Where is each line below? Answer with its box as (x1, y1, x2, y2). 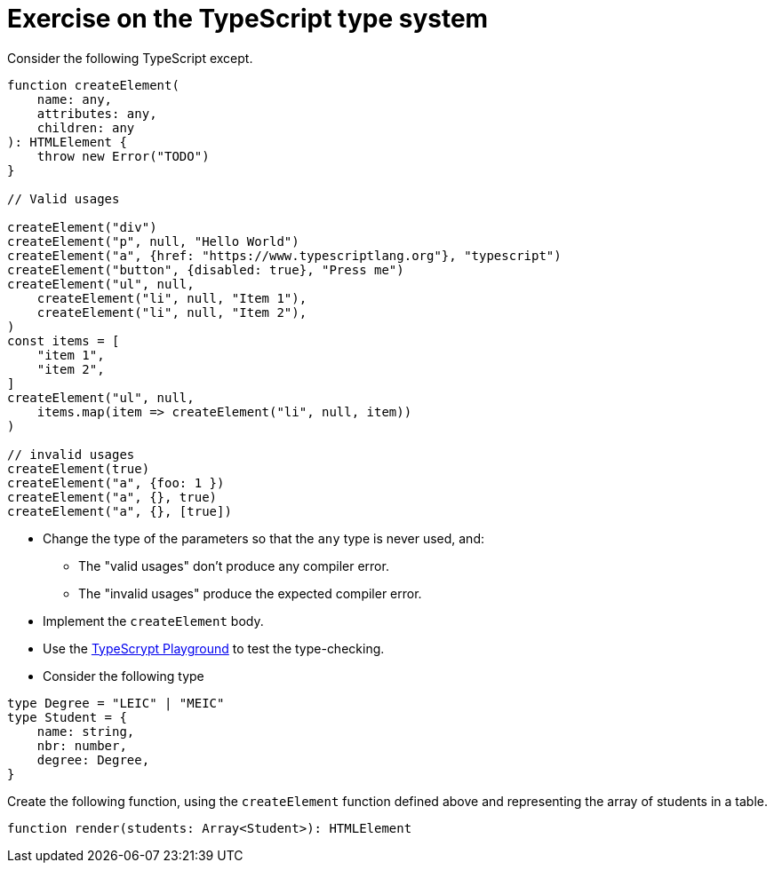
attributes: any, (36, 106, 157, 121)
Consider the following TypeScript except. (7, 50, 253, 66)
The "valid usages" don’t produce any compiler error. (78, 558, 389, 573)
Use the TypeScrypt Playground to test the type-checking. (43, 640, 385, 656)
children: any (36, 120, 135, 135)
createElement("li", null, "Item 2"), (36, 304, 307, 320)
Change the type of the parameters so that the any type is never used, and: (43, 530, 484, 546)
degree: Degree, (36, 752, 150, 767)
